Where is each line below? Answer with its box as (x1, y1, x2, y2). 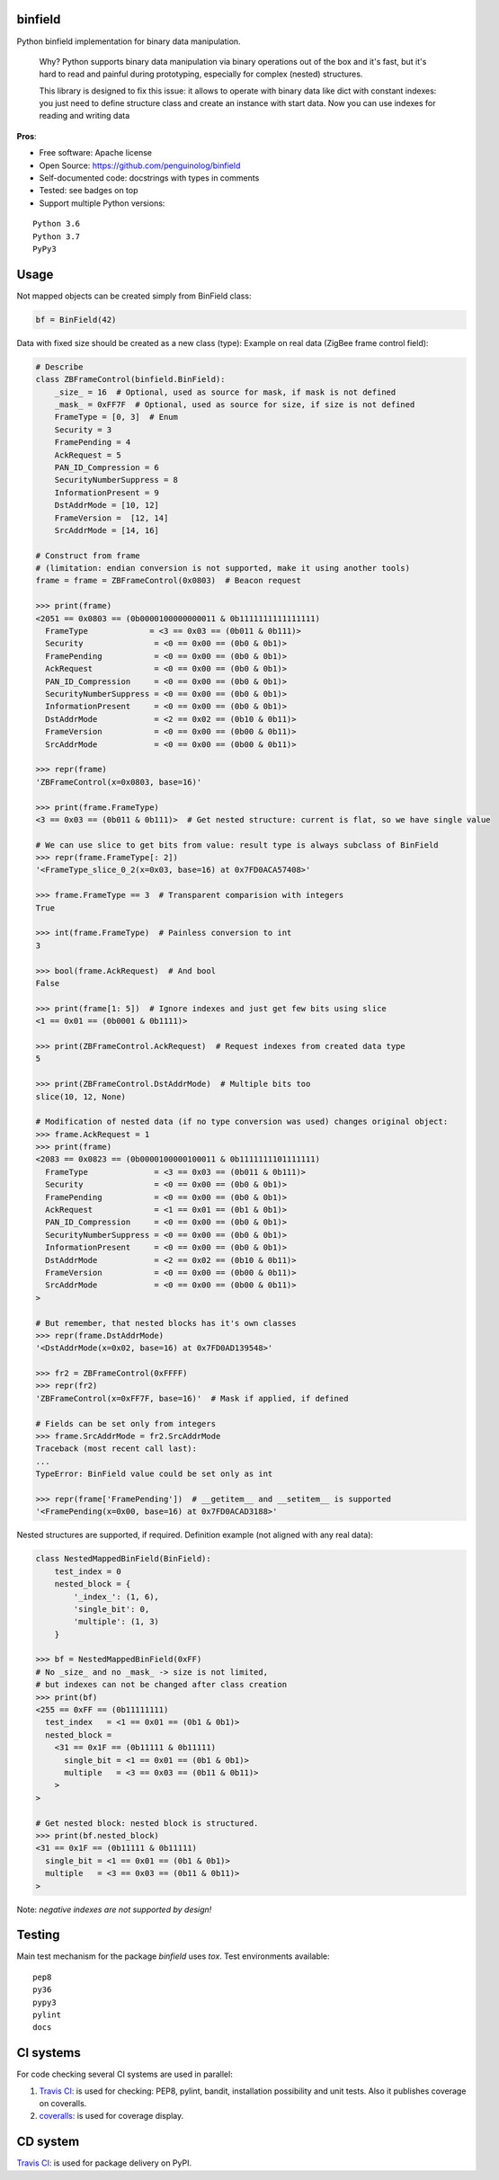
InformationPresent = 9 (54, 487, 159, 498)
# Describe (35, 361, 84, 372)
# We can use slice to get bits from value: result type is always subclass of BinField (35, 840, 440, 850)
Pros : (16, 130, 37, 141)
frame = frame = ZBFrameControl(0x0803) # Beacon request (35, 575, 301, 586)
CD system (16, 2134, 80, 2149)
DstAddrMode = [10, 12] (54, 500, 159, 511)
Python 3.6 (32, 218, 81, 229)
